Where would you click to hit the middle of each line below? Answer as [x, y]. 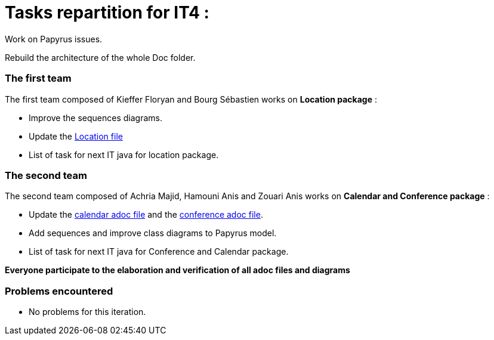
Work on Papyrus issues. [54, 39]
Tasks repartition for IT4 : [107, 13]
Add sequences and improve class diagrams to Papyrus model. [153, 233]
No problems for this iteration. [87, 312]
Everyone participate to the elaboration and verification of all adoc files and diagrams [177, 270]
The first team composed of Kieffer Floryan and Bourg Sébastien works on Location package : [191, 99]
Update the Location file [76, 136]
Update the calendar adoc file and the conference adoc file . [146, 215]
